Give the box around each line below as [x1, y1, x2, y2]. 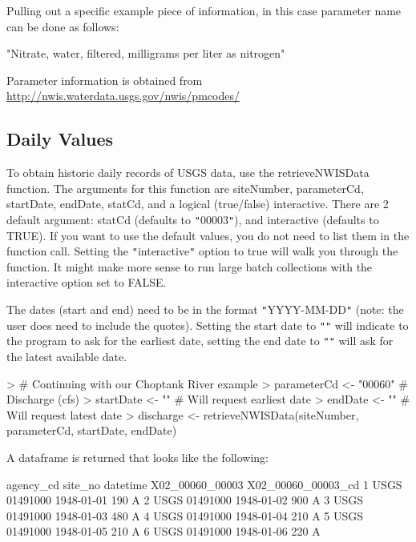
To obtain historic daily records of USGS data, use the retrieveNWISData [6, 164, 370, 181]
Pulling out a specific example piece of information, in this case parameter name [6, 2, 402, 18]
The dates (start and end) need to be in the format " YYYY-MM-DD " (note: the [6, 301, 404, 318]
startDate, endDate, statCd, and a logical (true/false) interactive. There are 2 [6, 195, 389, 212]
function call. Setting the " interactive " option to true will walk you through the [6, 243, 398, 259]
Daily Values [6, 126, 114, 151]
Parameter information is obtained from [6, 71, 203, 88]
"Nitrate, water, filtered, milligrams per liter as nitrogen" [6, 45, 285, 62]
